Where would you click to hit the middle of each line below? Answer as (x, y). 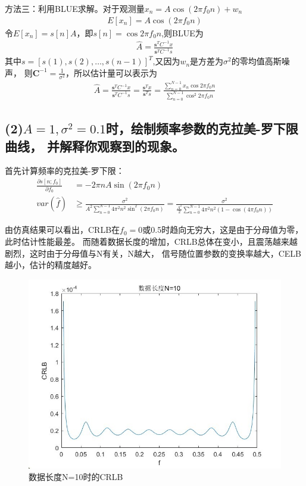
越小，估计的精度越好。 (51, 265)
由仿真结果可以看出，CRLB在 (63, 230)
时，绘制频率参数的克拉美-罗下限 (202, 128)
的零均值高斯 (256, 61)
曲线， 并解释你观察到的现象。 (95, 146)
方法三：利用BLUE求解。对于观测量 (75, 8)
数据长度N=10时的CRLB (76, 477)
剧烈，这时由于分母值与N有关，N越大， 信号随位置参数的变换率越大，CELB (153, 253)
